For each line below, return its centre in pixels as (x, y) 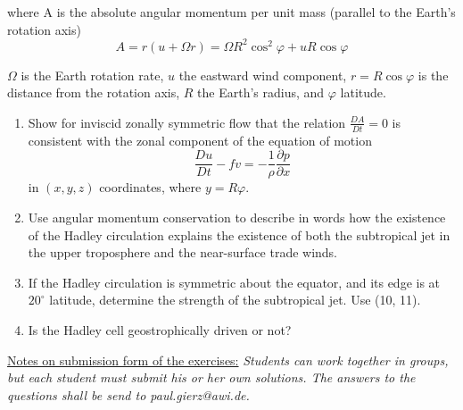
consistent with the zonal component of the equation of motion (200, 140)
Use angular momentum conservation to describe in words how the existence (237, 217)
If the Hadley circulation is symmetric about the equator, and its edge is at (234, 282)
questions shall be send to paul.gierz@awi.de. (128, 394)
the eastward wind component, (263, 75)
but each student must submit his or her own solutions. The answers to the (211, 377)
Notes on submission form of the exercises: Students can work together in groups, (228, 360)
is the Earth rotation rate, (92, 75)
